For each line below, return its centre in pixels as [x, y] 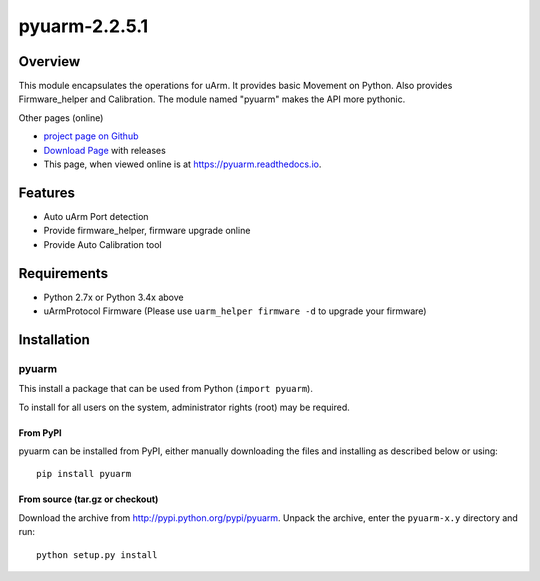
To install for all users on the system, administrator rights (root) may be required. [184, 407]
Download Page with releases [105, 150]
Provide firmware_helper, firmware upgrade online [147, 231]
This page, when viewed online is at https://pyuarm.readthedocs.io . [182, 164]
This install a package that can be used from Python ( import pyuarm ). [166, 389]
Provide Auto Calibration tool [102, 244]
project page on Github [91, 136]
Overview [49, 61]
